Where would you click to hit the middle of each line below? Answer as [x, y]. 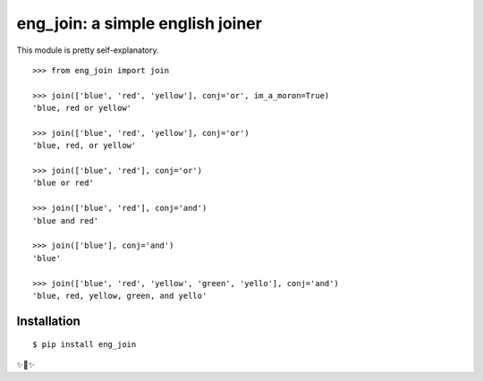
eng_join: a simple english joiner [140, 23]
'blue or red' [63, 183]
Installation [48, 321]
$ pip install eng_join [85, 345]
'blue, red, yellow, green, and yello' [120, 296]
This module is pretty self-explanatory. [88, 50]
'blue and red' [66, 220]
